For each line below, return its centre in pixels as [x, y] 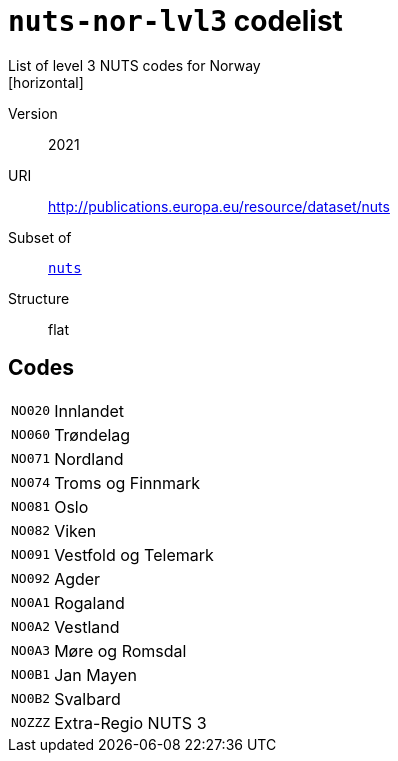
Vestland [87, 626]
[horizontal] [46, 82]
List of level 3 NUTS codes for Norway [134, 65]
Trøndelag [92, 434]
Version [33, 113]
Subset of [40, 237]
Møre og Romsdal [120, 650]
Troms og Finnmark [127, 482]
